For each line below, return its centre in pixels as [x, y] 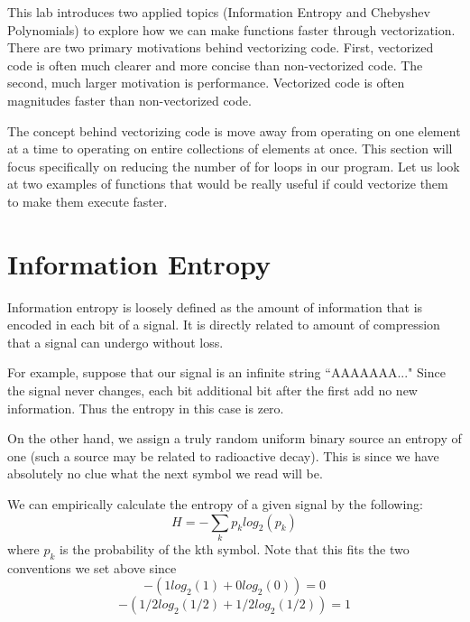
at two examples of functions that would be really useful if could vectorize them [228, 184]
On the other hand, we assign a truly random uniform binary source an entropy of [235, 438]
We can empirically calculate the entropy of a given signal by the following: [215, 504]
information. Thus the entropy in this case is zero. [146, 408]
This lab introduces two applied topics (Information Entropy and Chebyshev [219, 12]
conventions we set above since [92, 567]
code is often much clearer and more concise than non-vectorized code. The [215, 65]
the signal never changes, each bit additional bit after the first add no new [212, 390]
